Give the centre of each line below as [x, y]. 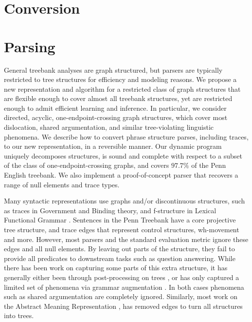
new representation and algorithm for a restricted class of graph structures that [122, 89]
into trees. [19, 315]
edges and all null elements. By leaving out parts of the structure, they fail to [119, 249]
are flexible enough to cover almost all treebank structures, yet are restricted [118, 98]
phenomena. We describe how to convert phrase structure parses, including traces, [126, 136]
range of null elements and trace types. [62, 184]
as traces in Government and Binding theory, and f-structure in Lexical [110, 210]
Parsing [30, 46]
